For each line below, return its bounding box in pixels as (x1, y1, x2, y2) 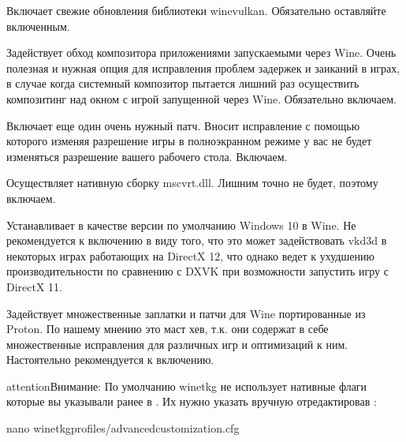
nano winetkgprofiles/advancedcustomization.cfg (6, 420, 240, 436)
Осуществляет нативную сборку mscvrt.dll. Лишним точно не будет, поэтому (6, 174, 378, 191)
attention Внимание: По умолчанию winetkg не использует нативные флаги (6, 377, 367, 394)
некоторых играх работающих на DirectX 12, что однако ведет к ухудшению (6, 247, 374, 264)
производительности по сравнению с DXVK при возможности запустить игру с (6, 263, 389, 279)
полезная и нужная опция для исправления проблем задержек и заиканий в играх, (6, 59, 400, 76)
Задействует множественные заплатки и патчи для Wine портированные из (6, 305, 366, 321)
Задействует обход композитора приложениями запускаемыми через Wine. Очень (6, 44, 397, 61)
